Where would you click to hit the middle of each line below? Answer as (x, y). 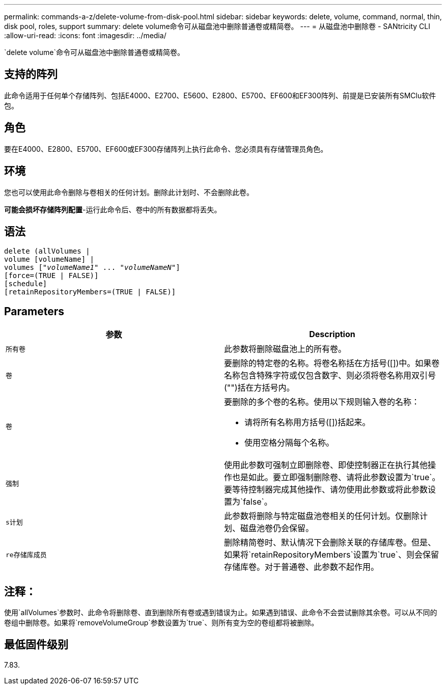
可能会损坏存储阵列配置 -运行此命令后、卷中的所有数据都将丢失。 (113, 209)
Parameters (34, 311)
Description (332, 334)
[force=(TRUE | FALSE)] (51, 276)
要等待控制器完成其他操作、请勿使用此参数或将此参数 (326, 490)
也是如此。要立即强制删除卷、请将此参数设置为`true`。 (336, 477)
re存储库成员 (26, 555)
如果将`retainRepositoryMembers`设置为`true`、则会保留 (331, 555)
